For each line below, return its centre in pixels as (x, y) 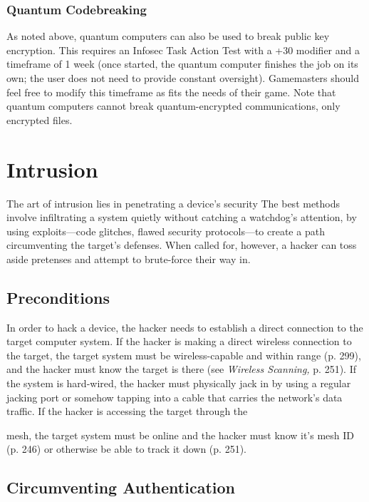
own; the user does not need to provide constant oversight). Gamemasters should (183, 78)
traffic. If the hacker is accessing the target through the (127, 411)
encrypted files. (40, 119)
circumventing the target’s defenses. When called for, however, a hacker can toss (182, 245)
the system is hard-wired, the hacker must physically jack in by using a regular (179, 383)
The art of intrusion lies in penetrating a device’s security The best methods (173, 203)
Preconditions (58, 297)
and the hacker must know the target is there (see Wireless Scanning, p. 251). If (181, 369)
